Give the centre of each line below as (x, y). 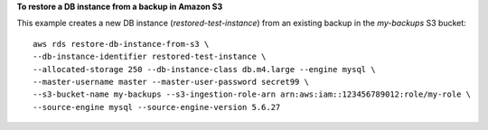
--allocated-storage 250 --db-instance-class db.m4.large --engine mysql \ (204, 69)
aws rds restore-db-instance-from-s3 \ (121, 44)
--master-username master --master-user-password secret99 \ (171, 82)
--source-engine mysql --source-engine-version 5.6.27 (157, 107)
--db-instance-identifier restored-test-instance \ (150, 57)
